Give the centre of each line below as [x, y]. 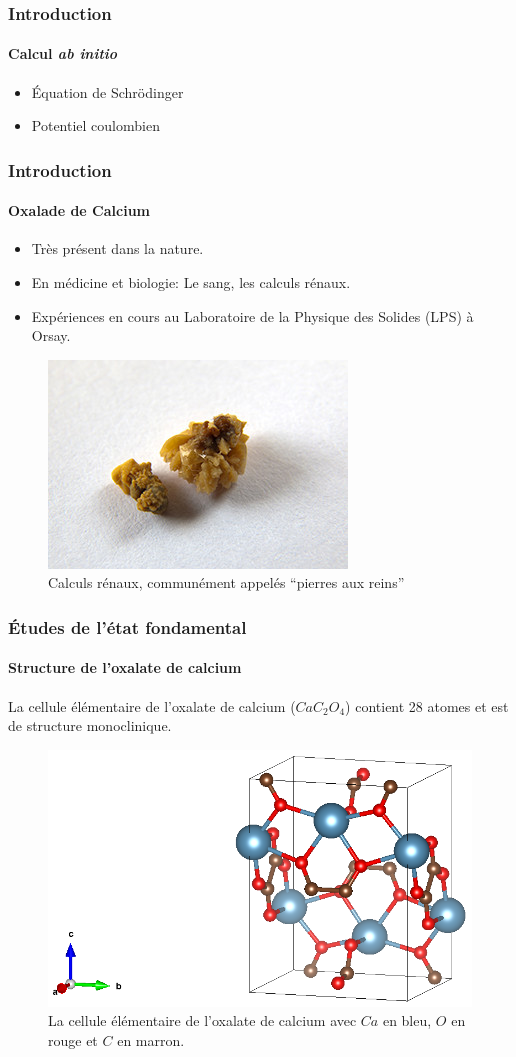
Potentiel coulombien [95, 125]
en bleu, [407, 1020]
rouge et [73, 1039]
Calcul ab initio [63, 53]
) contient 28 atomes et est [427, 705]
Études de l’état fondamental [127, 626]
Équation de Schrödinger [107, 91]
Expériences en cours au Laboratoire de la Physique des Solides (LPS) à [252, 315]
